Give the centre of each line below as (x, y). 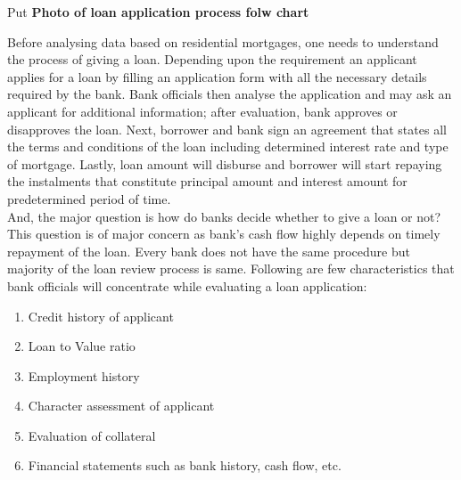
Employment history (84, 375)
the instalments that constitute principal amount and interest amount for (207, 181)
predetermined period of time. (89, 198)
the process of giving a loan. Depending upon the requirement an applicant (212, 59)
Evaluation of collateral (92, 435)
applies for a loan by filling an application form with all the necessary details (217, 76)
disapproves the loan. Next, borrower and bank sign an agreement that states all (227, 129)
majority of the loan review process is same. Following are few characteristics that (231, 268)
